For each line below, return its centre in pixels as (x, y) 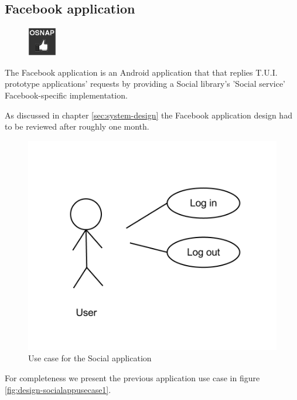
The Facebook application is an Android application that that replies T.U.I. (141, 72)
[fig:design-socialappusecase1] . (58, 389)
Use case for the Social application (90, 358)
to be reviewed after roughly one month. (77, 126)
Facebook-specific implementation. (66, 95)
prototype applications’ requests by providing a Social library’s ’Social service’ (145, 84)
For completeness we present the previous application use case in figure (132, 377)
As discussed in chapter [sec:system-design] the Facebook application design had (148, 115)
